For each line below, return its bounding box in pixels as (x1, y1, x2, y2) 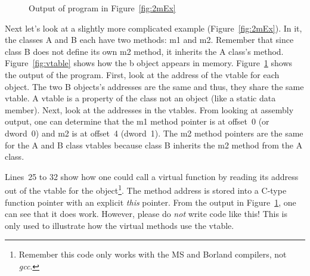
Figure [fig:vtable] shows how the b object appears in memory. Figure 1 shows (5, 57, 293, 69)
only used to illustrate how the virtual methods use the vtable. (5, 219, 234, 231)
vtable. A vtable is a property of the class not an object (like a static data (5, 92, 276, 104)
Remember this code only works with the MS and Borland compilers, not (18, 248, 287, 261)
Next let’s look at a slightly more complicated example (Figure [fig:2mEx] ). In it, (5, 21, 302, 34)
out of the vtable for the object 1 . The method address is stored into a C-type (5, 182, 287, 196)
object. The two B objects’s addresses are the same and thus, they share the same (5, 80, 304, 92)
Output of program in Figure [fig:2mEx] (29, 2, 176, 14)
